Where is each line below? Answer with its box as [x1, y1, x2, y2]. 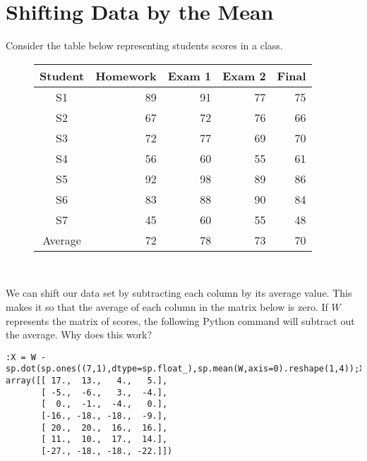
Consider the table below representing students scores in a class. [6, 38, 283, 53]
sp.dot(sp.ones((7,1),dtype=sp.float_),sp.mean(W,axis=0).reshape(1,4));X [6, 364, 365, 374]
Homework [95, 67, 157, 84]
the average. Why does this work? [6, 327, 152, 342]
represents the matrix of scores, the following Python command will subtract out [6, 313, 355, 328]
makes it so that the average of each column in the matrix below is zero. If [6, 299, 328, 314]
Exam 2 [222, 67, 266, 84]
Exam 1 [167, 67, 212, 84]
